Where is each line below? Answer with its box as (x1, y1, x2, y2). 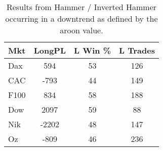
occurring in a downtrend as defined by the (5, 13, 158, 24)
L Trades (119, 44, 155, 56)
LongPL (33, 44, 66, 56)
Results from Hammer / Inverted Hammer (6, 1, 157, 13)
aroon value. (60, 24, 103, 36)
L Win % (74, 44, 111, 56)
